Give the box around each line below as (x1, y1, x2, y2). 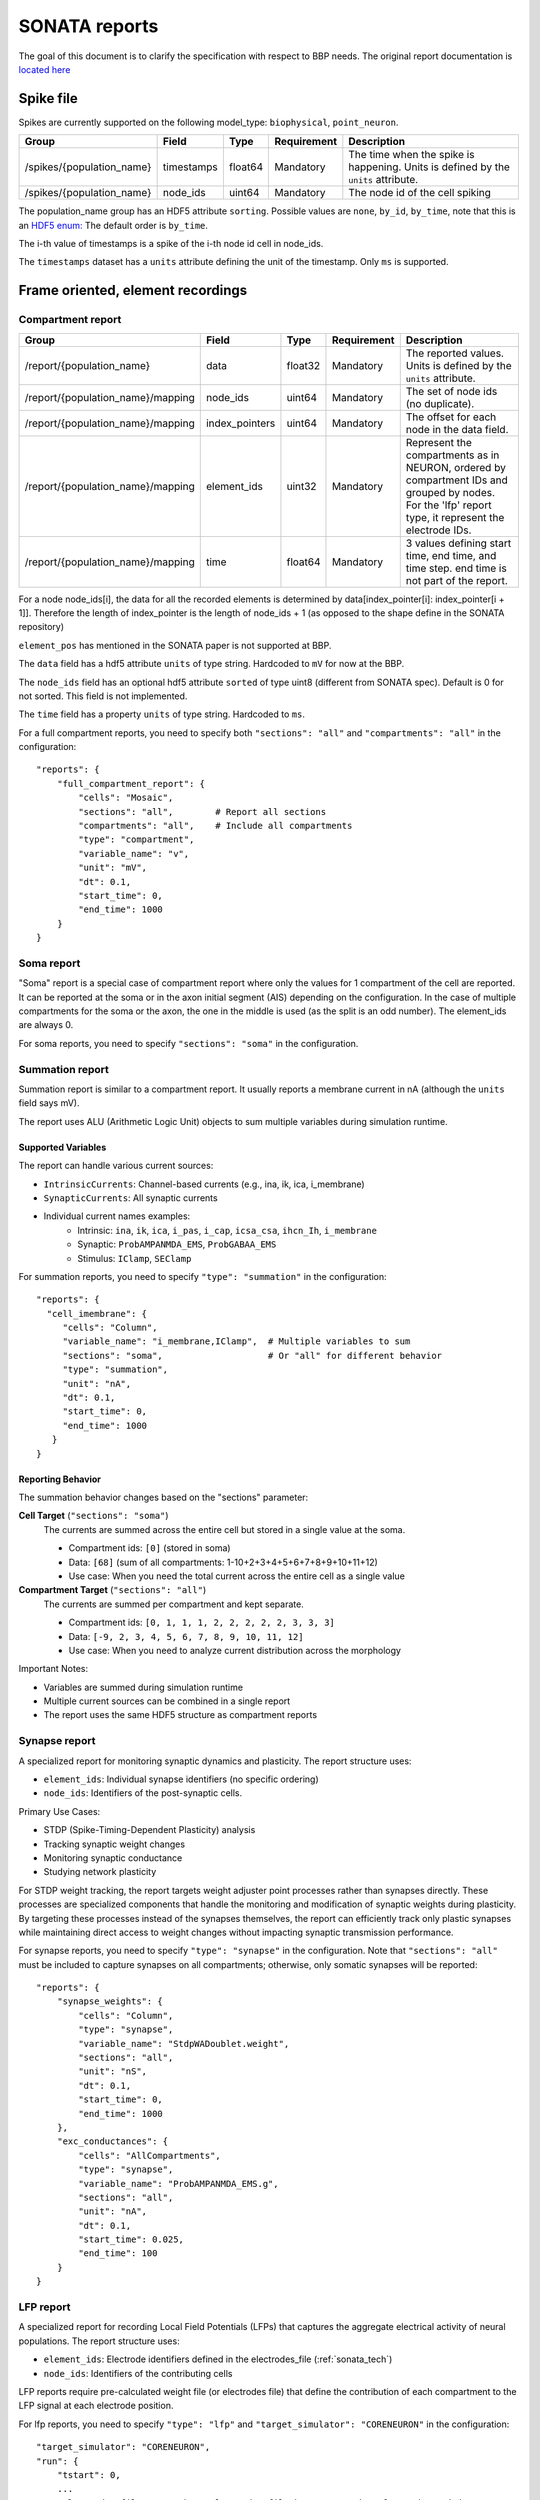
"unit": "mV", (78, 862, 148, 874)
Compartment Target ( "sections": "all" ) (18, 1584, 207, 1596)
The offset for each (405, 410, 497, 424)
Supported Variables (18, 1141, 107, 1153)
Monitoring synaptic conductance (43, 1851, 183, 1864)
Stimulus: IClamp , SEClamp (77, 1252, 192, 1264)
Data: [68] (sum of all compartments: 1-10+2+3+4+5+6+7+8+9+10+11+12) (68, 1556, 379, 1568)
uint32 (286, 479, 317, 493)
